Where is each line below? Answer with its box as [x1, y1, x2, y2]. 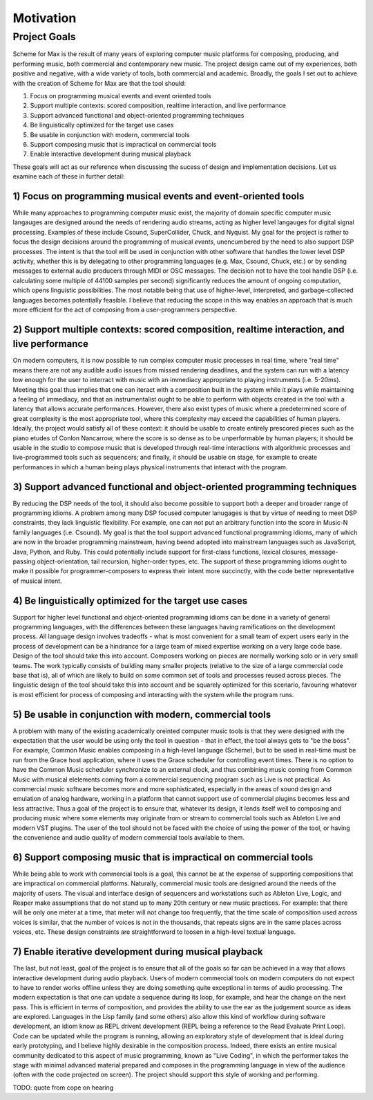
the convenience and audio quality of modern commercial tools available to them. [12, 833, 245, 841]
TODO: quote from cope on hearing [12, 1083, 114, 1092]
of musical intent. [12, 577, 62, 585]
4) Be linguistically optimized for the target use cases [12, 595, 248, 606]
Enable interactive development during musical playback [30, 150, 191, 159]
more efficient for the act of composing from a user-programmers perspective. [12, 305, 238, 314]
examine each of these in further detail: [12, 172, 125, 181]
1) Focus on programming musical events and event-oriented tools [12, 190, 305, 202]
